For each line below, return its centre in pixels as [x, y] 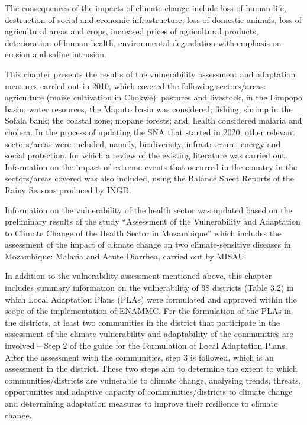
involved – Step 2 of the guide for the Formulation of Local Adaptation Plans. [146, 345]
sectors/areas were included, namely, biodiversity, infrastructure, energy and [143, 143]
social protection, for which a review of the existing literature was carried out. [146, 155]
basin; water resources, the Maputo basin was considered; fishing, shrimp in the [149, 108]
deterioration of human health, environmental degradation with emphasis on [143, 42]
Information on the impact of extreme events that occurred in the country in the [151, 166]
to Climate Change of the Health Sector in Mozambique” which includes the [143, 233]
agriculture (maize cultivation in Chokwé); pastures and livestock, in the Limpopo [154, 97]
